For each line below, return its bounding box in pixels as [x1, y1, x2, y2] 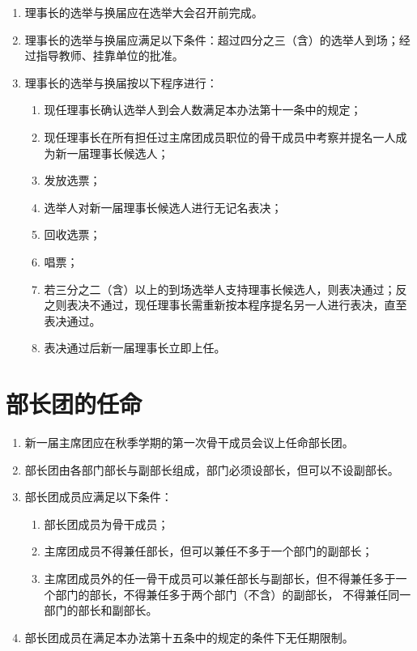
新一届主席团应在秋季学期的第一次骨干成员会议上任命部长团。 [24, 434, 354, 451]
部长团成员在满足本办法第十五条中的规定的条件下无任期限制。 [24, 628, 354, 645]
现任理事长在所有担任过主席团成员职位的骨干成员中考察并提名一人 [44, 128, 396, 145]
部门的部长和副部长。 [44, 602, 158, 619]
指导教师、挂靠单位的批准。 [36, 47, 184, 64]
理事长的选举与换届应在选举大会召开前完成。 [24, 4, 263, 20]
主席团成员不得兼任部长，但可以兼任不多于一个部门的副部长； [44, 542, 373, 560]
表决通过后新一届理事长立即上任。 [44, 339, 226, 356]
